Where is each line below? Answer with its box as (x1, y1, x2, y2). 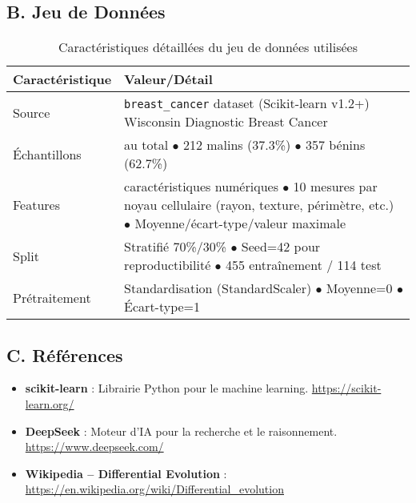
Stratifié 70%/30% (124, 237, 227, 256)
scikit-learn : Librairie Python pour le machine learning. (25, 380, 309, 396)
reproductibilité (124, 256, 211, 275)
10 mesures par (293, 177, 378, 196)
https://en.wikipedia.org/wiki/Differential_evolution (25, 481, 284, 497)
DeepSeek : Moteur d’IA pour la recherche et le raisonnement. (25, 422, 338, 439)
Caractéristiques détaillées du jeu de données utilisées (58, 38, 358, 57)
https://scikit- (311, 380, 382, 396)
